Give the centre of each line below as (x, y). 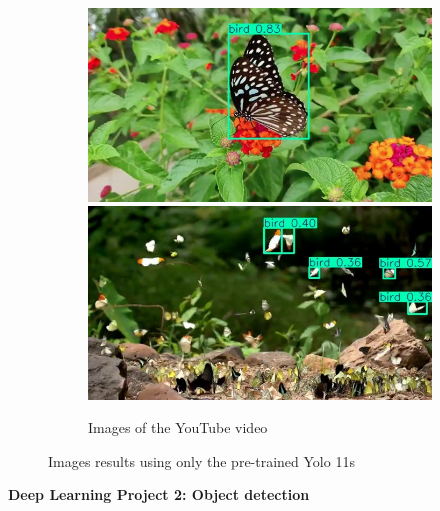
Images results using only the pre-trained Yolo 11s (201, 460)
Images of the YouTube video (178, 427)
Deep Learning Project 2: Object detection (159, 494)
